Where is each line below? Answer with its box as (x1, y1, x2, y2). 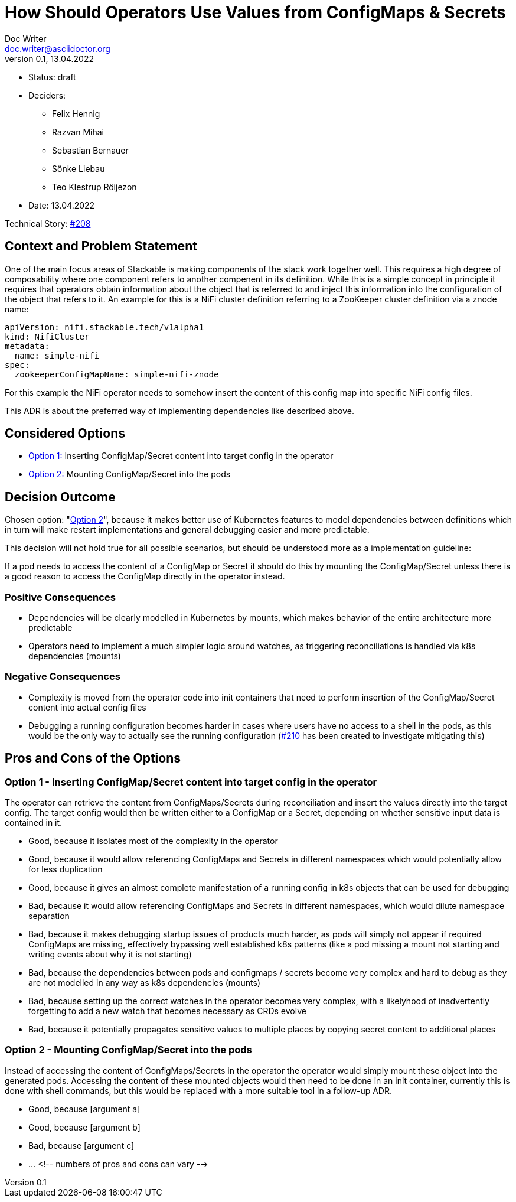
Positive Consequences (5, 591, 116, 603)
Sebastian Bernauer (52, 145, 129, 155)
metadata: (5, 341, 50, 351)
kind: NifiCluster (5, 331, 90, 341)
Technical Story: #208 (5, 218, 91, 229)
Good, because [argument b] (28, 1122, 141, 1132)
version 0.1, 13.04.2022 (5, 53, 94, 64)
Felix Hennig (52, 108, 100, 119)
